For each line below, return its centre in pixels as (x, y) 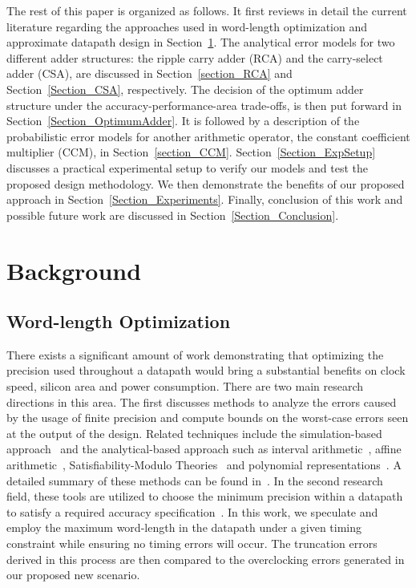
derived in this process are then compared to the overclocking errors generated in (206, 559)
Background (74, 270)
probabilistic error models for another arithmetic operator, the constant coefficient (208, 136)
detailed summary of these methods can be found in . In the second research (195, 480)
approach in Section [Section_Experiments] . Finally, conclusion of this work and (205, 199)
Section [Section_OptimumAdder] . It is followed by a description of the (183, 121)
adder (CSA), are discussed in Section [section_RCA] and (149, 73)
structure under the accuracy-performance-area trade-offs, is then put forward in (204, 105)
